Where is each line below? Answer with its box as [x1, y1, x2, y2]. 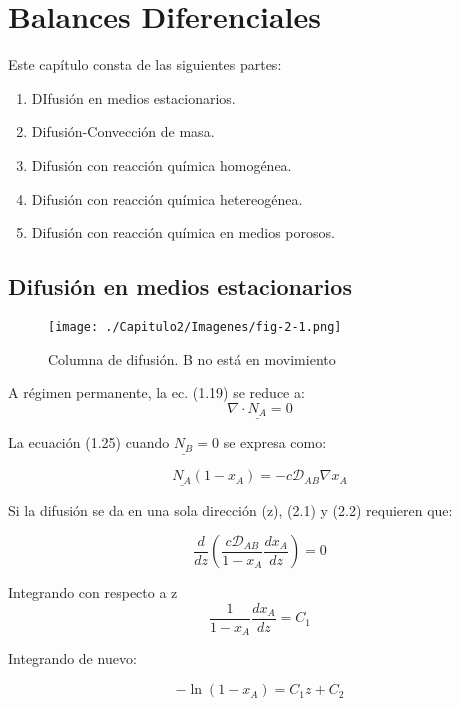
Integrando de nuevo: [8, 648, 137, 669]
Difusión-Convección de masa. [31, 121, 215, 142]
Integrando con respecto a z [8, 582, 178, 603]
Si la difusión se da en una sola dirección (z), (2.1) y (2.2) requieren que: [8, 499, 453, 520]
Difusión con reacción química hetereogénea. [31, 188, 303, 209]
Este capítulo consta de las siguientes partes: [8, 54, 282, 75]
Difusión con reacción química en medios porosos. [31, 222, 335, 243]
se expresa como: [223, 432, 327, 453]
